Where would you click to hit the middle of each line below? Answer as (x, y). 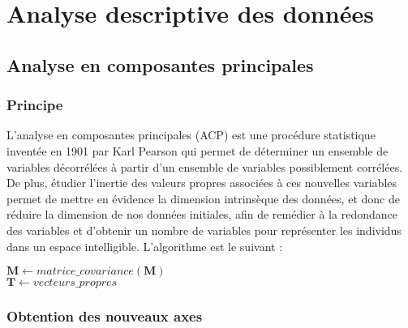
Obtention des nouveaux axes (105, 316)
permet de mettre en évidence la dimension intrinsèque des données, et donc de (203, 198)
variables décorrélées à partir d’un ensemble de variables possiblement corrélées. (205, 166)
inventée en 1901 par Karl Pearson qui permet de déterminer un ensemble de (198, 150)
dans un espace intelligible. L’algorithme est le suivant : (145, 246)
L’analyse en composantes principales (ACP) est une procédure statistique (191, 135)
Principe (35, 105)
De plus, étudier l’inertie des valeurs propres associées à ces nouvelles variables (202, 183)
